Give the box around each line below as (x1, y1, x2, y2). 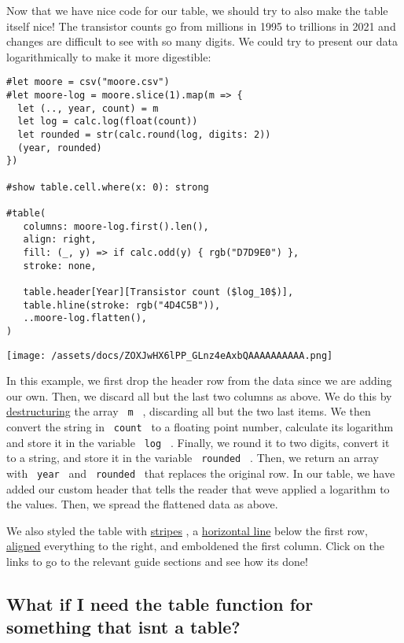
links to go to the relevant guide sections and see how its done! (6, 553, 308, 569)
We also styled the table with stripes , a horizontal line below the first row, (6, 522, 368, 538)
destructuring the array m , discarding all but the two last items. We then (6, 403, 371, 419)
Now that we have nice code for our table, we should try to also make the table (6, 2, 388, 18)
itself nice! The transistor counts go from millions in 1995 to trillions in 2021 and (6, 17, 396, 34)
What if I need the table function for (6, 591, 314, 615)
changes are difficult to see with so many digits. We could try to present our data (6, 33, 398, 50)
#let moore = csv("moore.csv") (6, 76, 170, 88)
